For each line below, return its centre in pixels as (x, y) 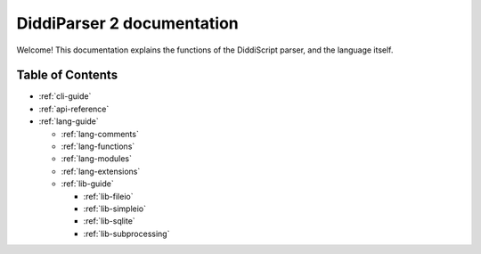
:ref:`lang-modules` (97, 159)
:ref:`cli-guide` (65, 96)
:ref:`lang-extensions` (101, 171)
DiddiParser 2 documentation (128, 23)
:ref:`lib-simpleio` (115, 209)
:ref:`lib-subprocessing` (126, 234)
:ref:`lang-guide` (69, 121)
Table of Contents (67, 75)
